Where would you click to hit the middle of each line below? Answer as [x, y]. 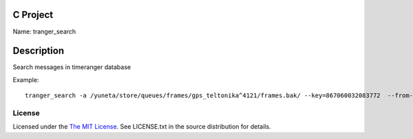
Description [39, 51]
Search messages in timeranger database [72, 67]
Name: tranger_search [44, 31]
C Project [33, 15]
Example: [26, 79]
